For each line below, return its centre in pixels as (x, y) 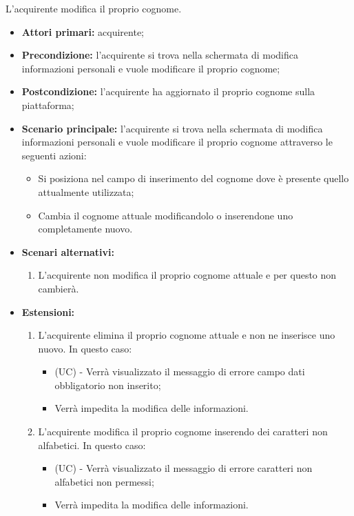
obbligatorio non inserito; (108, 385)
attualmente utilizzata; (86, 191)
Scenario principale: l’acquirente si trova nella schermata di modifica (172, 128)
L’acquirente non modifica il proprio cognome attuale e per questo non (187, 275)
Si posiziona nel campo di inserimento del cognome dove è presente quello (194, 178)
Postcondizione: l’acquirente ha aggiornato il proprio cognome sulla (168, 91)
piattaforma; (48, 105)
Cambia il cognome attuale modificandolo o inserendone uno (166, 215)
